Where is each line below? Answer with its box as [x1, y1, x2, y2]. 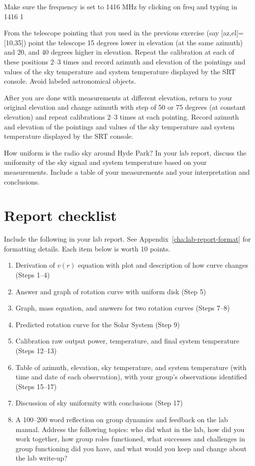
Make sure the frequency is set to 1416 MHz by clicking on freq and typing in [4, 1, 237, 11]
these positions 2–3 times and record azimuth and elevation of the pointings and [4, 56, 246, 66]
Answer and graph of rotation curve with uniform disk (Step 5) [15, 286, 206, 296]
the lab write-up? [15, 453, 68, 463]
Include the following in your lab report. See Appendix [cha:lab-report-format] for [4, 234, 251, 244]
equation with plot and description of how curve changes [78, 260, 249, 270]
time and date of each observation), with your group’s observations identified [15, 372, 247, 382]
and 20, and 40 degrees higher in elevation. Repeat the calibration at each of [4, 47, 234, 57]
